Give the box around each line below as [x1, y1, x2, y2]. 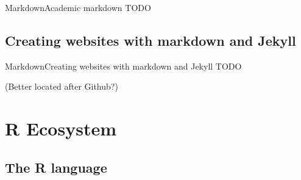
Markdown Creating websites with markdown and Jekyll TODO [5, 59, 242, 72]
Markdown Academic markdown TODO [5, 1, 151, 13]
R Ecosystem [5, 116, 116, 141]
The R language [5, 157, 107, 176]
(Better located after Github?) [5, 80, 118, 93]
